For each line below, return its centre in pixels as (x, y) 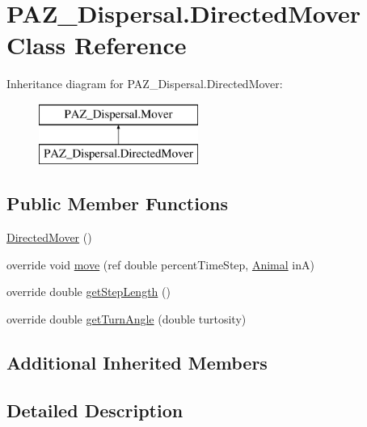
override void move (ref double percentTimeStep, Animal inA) (160, 264)
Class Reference (97, 45)
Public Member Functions (117, 203)
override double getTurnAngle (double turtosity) (127, 319)
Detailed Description (95, 410)
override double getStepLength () (89, 292)
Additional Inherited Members (137, 363)
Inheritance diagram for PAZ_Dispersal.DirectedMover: (145, 84)
